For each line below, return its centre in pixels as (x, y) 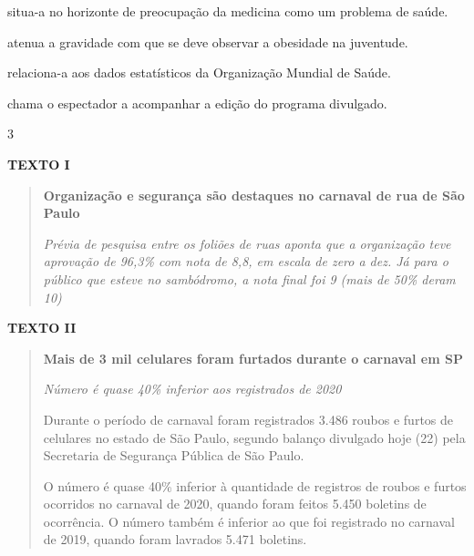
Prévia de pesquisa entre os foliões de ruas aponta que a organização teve (247, 243)
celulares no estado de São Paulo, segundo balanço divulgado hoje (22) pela (254, 437)
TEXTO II (42, 328)
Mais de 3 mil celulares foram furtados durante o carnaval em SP (253, 358)
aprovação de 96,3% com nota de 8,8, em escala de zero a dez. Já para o (246, 261)
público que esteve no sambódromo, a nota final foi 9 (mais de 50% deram (249, 278)
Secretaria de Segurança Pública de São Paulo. (174, 455)
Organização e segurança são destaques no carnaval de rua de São (254, 195)
